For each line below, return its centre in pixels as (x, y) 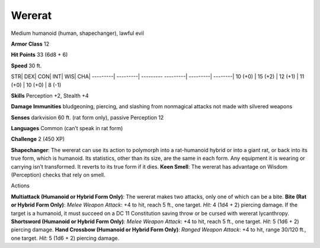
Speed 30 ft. (26, 66)
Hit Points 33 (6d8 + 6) (39, 55)
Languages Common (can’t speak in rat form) (67, 128)
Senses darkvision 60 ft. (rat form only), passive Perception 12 (87, 117)
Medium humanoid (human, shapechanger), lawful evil (78, 33)
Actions (20, 186)
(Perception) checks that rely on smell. (58, 175)
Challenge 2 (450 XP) (38, 139)
